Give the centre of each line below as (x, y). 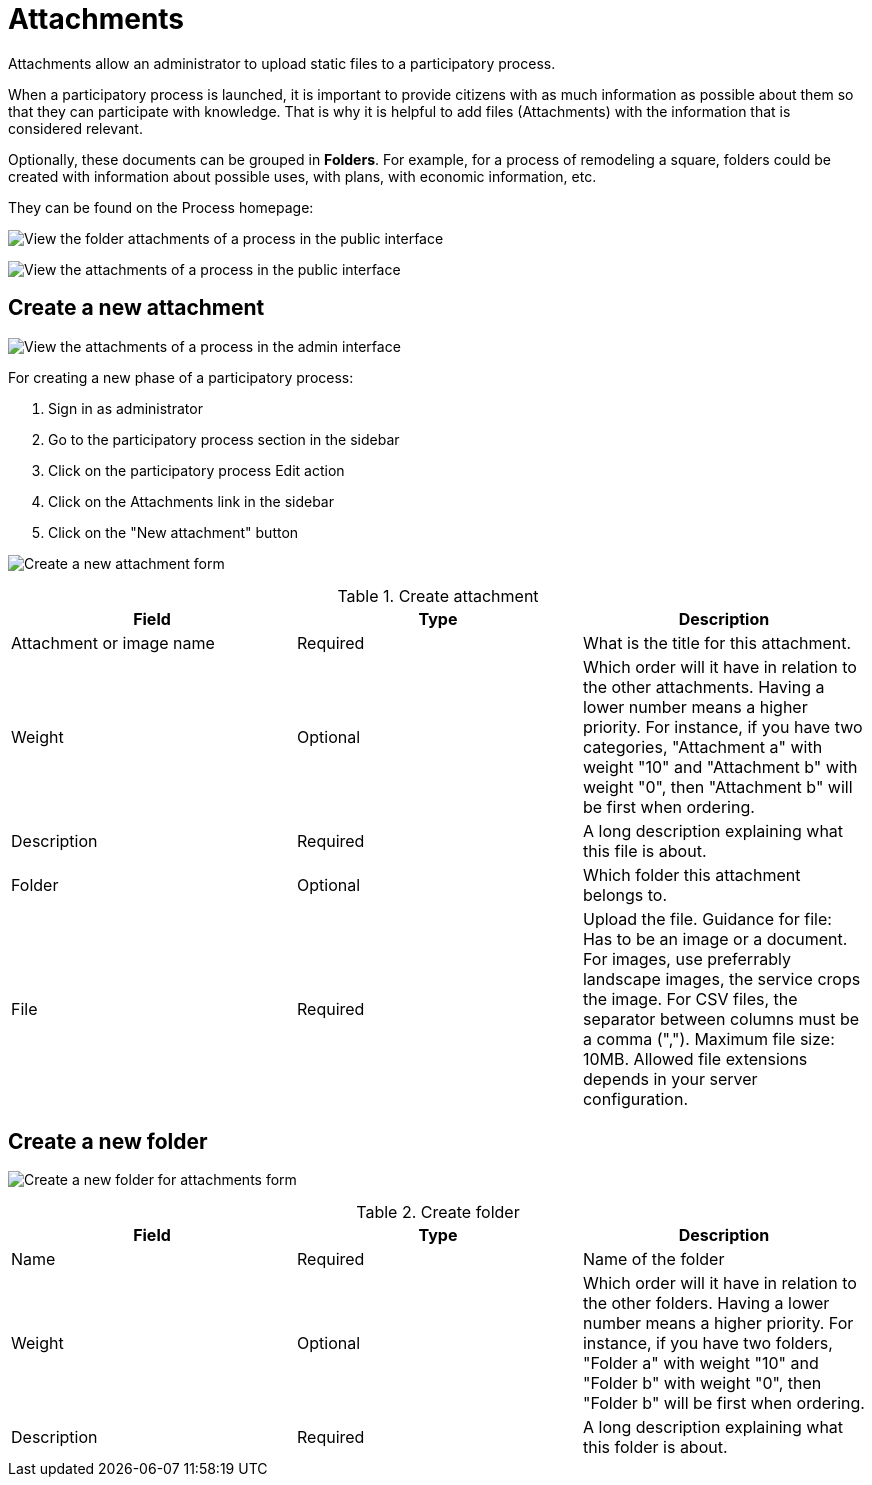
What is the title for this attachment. (717, 642)
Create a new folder (108, 1142)
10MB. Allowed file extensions (695, 1058)
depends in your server (670, 1078)
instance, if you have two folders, (707, 1343)
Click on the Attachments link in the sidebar (191, 501)
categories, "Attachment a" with (702, 746)
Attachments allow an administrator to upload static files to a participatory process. (282, 63)
